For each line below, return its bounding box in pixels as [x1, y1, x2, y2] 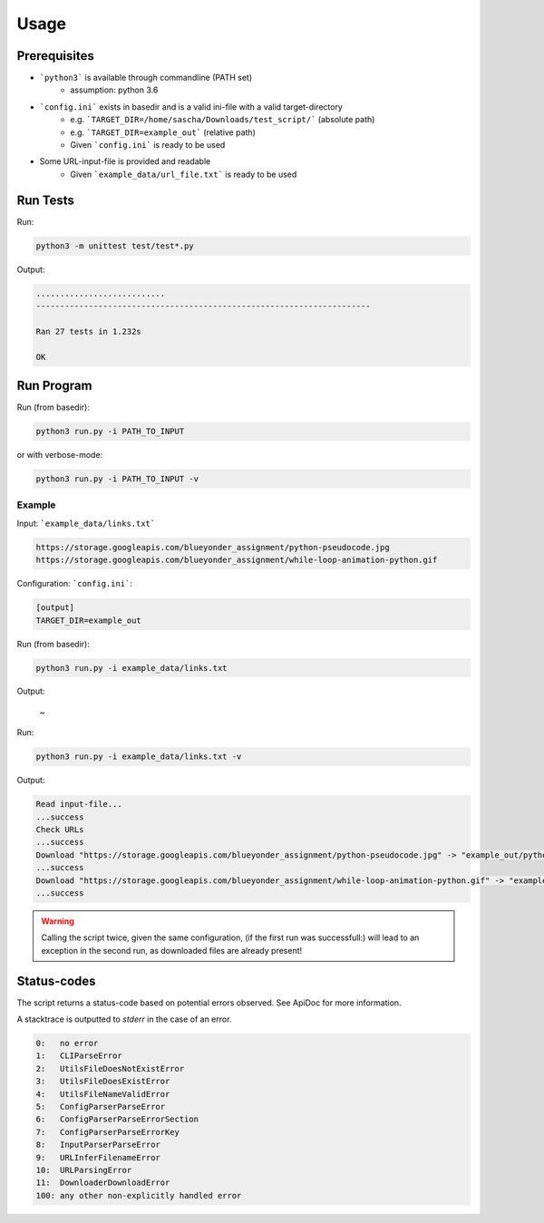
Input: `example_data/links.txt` [16, 518, 156, 529]
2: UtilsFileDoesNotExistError [35, 1063, 185, 1073]
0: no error [35, 1038, 99, 1048]
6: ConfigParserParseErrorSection [35, 1114, 199, 1124]
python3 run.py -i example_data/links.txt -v [35, 752, 242, 762]
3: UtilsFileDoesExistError [35, 1076, 170, 1087]
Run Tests [16, 192, 74, 208]
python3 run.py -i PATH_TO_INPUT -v [35, 474, 199, 484]
